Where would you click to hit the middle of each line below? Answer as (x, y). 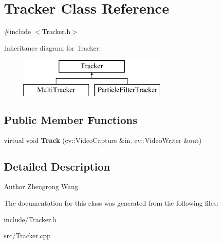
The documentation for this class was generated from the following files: (111, 203)
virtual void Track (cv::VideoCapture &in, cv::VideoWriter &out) (103, 140)
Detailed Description (57, 166)
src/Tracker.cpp (27, 235)
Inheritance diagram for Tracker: (53, 47)
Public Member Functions (71, 119)
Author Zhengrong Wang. (42, 186)
